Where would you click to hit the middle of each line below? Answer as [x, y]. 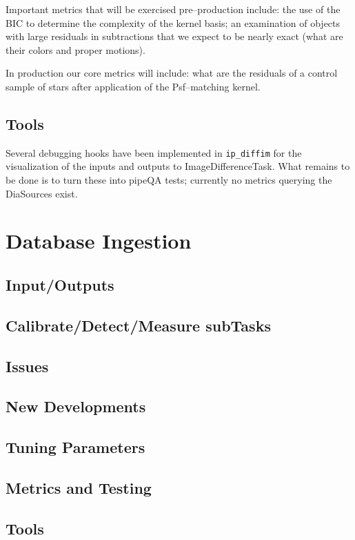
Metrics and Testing [79, 487]
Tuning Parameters [75, 447]
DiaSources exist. [42, 193]
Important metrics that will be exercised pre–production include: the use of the [173, 9]
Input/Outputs [60, 284]
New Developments [76, 406]
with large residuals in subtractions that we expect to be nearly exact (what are [174, 36]
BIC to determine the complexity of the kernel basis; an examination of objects [173, 22]
